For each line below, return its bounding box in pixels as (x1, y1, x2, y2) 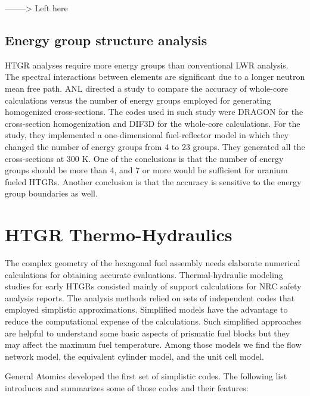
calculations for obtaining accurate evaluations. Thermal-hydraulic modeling (5, 268, 283, 280)
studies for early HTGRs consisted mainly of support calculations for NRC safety (5, 280, 302, 292)
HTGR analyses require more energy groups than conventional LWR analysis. (5, 58, 289, 71)
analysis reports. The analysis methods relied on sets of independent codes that (5, 291, 295, 304)
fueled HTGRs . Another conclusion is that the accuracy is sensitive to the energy (5, 175, 302, 188)
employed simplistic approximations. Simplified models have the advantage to (5, 303, 288, 316)
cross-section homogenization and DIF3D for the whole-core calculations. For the (5, 117, 300, 129)
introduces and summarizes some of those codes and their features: (5, 381, 249, 394)
